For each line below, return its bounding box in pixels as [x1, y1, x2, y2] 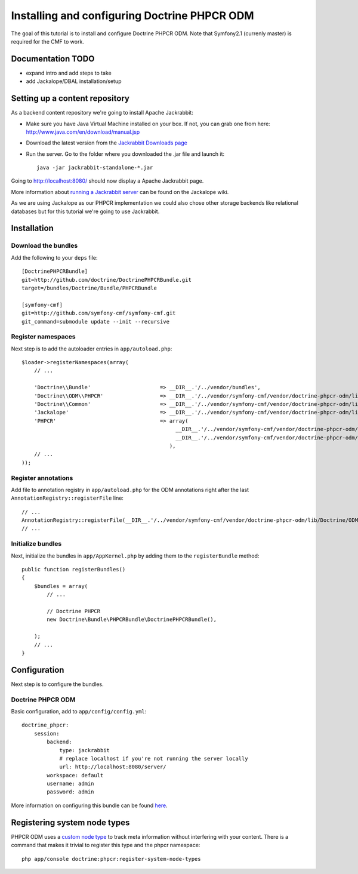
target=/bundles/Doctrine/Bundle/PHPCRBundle [21, 284, 158, 291]
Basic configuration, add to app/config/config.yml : [11, 707, 147, 715]
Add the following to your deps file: [11, 254, 98, 261]
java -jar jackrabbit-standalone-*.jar [36, 164, 153, 171]
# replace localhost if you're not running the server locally [59, 755, 248, 762]
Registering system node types [11, 817, 130, 827]
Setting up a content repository [11, 93, 129, 104]
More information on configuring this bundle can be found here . [11, 802, 168, 809]
